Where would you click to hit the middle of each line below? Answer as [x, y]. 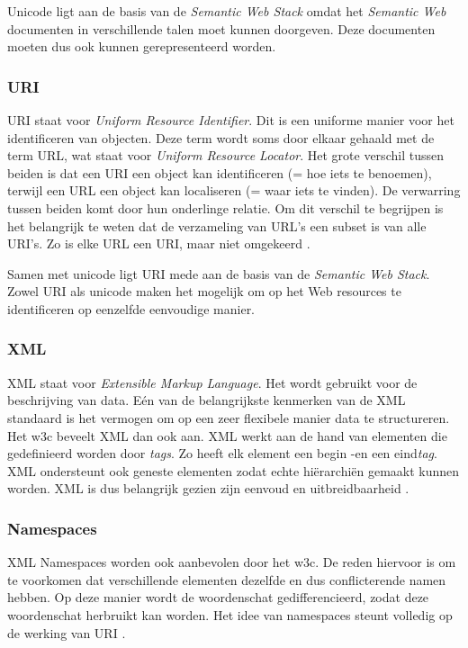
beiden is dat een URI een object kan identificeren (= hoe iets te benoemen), [220, 172]
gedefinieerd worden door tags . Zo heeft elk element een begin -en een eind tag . [222, 453]
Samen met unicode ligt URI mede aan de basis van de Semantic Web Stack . [219, 273]
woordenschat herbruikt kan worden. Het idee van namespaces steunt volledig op [230, 614]
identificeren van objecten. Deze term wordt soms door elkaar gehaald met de [221, 137]
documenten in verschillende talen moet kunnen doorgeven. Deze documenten [221, 28]
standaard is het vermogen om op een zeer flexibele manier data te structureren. [229, 417]
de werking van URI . [67, 632]
